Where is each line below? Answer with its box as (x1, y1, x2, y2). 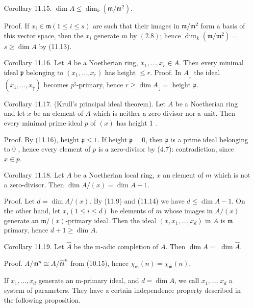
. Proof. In (150, 67, 181, 77)
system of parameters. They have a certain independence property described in (4, 285, 241, 295)
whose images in (164, 205, 213, 216)
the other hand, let (4, 205, 61, 216)
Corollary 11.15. (4, 3, 52, 13)
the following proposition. (4, 294, 81, 305)
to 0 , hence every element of (4, 144, 91, 154)
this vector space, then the (4, 30, 83, 40)
